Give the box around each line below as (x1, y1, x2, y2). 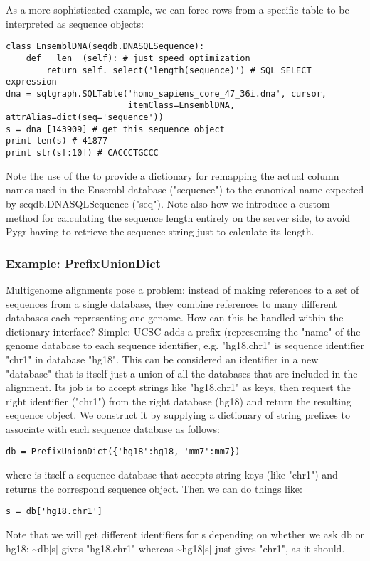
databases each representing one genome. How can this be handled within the (6, 310, 344, 325)
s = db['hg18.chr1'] (6, 506, 103, 517)
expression (6, 77, 57, 87)
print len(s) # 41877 (6, 136, 108, 146)
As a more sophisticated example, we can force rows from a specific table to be (6, 2, 349, 16)
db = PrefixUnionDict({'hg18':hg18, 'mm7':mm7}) (6, 447, 240, 457)
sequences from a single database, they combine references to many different (6, 296, 337, 311)
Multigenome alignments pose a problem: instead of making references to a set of (6, 282, 359, 296)
